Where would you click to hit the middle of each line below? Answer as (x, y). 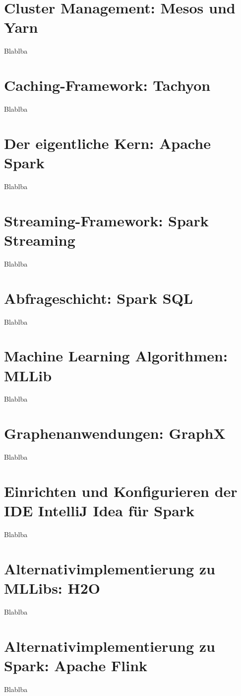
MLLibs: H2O (52, 588)
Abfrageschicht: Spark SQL (99, 298)
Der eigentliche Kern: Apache (107, 143)
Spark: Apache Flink (76, 665)
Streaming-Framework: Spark (106, 220)
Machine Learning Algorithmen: (116, 356)
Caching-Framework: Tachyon (107, 85)
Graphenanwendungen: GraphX (115, 433)
